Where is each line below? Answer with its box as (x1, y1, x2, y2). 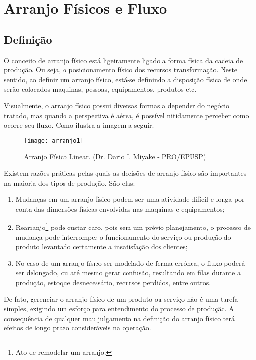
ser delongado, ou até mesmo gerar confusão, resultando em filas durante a (15, 267, 241, 278)
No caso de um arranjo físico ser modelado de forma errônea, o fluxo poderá (15, 258, 245, 268)
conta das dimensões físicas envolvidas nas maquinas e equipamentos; (15, 203, 224, 214)
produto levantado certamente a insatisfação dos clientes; (15, 241, 188, 252)
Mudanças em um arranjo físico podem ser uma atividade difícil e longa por (15, 194, 245, 204)
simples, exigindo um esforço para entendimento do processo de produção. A (4, 303, 234, 314)
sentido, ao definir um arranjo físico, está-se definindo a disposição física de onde (4, 74, 247, 84)
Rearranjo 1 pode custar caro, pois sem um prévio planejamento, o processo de (15, 221, 251, 232)
